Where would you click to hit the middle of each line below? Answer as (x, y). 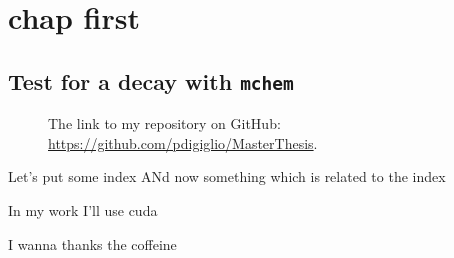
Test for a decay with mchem (151, 80)
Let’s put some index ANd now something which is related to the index (227, 176)
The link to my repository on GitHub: (164, 123)
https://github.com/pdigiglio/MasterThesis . (183, 142)
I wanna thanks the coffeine (92, 243)
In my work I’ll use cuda (83, 209)
